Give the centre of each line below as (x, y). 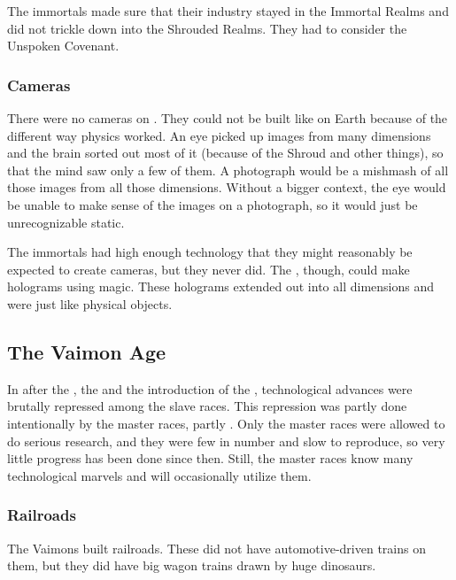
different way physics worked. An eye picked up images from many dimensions (219, 135)
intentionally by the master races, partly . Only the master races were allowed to (226, 423)
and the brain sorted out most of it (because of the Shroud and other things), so (225, 153)
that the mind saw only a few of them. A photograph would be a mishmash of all (228, 170)
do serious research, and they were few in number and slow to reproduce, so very (226, 441)
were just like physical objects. (90, 303)
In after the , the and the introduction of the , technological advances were (210, 388)
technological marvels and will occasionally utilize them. (159, 475)
